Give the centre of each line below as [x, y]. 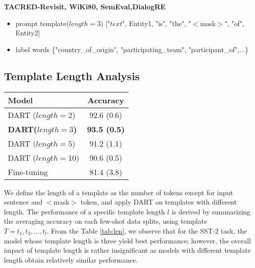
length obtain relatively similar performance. [71, 259]
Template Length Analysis [72, 75]
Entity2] [28, 33]
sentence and [23, 202]
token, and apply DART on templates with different [159, 202]
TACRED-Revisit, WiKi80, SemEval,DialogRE [85, 6]
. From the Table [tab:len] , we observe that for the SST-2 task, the [147, 230]
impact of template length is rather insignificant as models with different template [127, 250]
